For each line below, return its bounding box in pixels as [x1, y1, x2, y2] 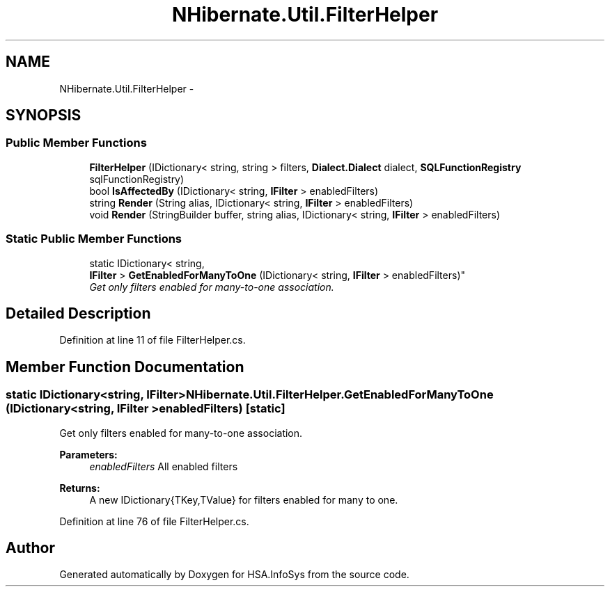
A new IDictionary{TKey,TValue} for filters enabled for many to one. [89, 493, 398, 506]
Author [6, 539, 55, 557]
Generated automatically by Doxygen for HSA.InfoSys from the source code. [59, 568, 409, 581]
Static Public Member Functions [6, 232, 182, 246]
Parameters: [59, 448, 118, 461]
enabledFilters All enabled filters [89, 460, 238, 472]
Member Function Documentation [6, 358, 244, 376]
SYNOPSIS [6, 106, 81, 125]
